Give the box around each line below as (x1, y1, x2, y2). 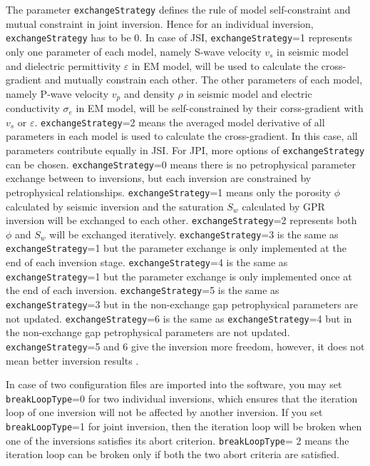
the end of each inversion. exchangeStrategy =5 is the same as (6, 283, 279, 298)
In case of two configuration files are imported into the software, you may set (6, 377, 342, 392)
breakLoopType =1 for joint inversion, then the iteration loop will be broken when (6, 419, 362, 434)
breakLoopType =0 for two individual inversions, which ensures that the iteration (6, 390, 358, 405)
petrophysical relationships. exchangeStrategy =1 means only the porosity (6, 184, 332, 199)
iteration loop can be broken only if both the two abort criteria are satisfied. (6, 447, 339, 462)
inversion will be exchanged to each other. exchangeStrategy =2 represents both (6, 213, 357, 228)
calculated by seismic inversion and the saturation (6, 198, 224, 213)
